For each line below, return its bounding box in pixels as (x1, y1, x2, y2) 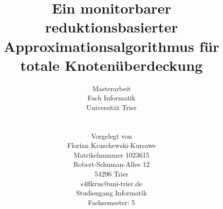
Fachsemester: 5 (88, 197, 135, 207)
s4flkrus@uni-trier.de (81, 178, 142, 188)
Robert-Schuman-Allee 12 (73, 159, 150, 169)
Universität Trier (86, 102, 137, 112)
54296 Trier (94, 169, 129, 179)
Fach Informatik (87, 93, 136, 103)
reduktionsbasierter (45, 17, 178, 37)
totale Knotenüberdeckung (20, 55, 203, 75)
